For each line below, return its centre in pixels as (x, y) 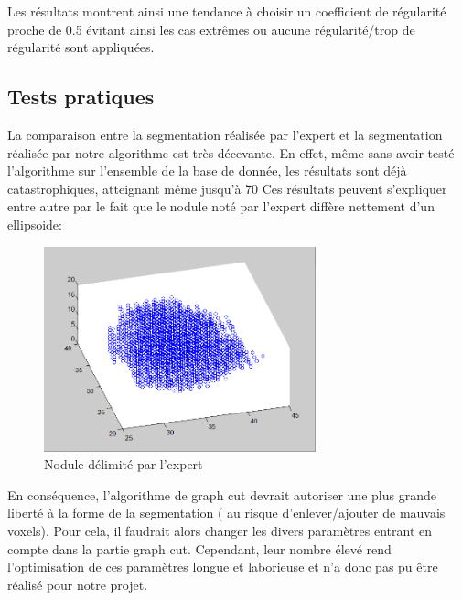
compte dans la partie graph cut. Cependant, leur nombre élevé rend (199, 548)
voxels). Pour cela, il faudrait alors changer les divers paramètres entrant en (220, 530)
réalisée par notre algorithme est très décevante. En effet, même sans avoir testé (231, 152)
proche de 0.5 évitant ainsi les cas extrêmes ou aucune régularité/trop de (211, 29)
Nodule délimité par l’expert (124, 464)
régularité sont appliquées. (81, 47)
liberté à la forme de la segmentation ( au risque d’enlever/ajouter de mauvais (226, 513)
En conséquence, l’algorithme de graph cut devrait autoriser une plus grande (222, 494)
